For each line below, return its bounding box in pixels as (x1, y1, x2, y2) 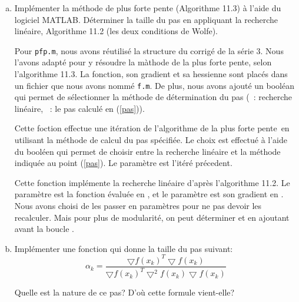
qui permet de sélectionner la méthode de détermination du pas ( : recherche (14, 91, 293, 103)
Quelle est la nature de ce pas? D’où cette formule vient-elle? (14, 286, 235, 298)
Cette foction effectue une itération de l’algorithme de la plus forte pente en (14, 122, 290, 134)
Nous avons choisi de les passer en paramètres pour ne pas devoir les (14, 200, 262, 212)
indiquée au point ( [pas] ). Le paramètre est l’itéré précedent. (14, 157, 232, 169)
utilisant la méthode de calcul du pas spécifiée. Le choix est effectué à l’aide (14, 134, 288, 146)
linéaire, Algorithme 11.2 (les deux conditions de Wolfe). (14, 25, 218, 37)
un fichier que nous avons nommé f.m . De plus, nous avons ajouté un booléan (14, 79, 294, 91)
